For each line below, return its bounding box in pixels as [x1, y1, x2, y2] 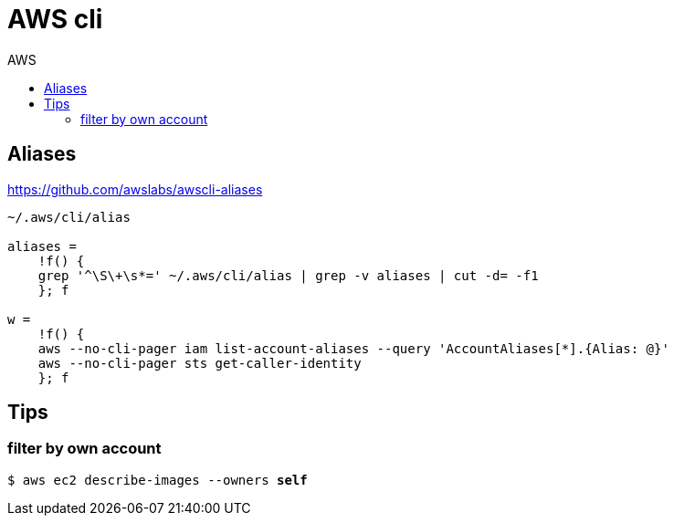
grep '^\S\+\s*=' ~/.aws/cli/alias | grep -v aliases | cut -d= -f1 [37, 267, 539, 283]
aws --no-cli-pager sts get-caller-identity [37, 355, 362, 371]
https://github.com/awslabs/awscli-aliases [7, 181, 263, 197]
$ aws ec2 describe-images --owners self [7, 472, 308, 487]
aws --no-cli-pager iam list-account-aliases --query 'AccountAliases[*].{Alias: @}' [37, 340, 669, 356]
